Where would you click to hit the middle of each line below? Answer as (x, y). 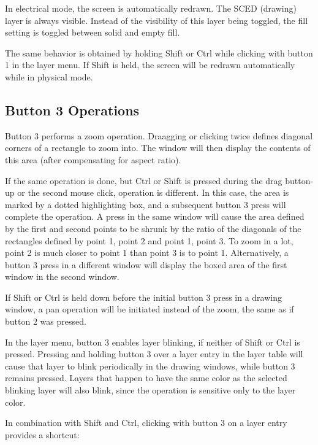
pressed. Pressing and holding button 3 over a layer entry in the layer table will (154, 354)
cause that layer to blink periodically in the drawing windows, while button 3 (150, 366)
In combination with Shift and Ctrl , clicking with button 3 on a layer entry (146, 423)
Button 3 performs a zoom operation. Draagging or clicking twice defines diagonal (159, 135)
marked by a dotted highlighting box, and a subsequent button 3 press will (146, 204)
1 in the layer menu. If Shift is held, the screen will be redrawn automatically (150, 65)
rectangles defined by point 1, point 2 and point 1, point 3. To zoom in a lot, (149, 240)
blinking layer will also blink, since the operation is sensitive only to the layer (150, 390)
